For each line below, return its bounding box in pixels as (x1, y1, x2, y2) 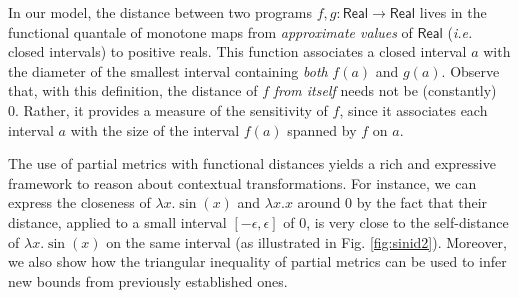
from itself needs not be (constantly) (273, 80, 497, 101)
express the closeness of (8, 192, 151, 213)
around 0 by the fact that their (297, 192, 488, 213)
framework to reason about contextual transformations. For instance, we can (8, 172, 477, 193)
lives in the (419, 2, 487, 22)
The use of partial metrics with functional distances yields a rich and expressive (8, 153, 496, 174)
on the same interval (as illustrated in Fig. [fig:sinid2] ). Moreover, (106, 231, 507, 252)
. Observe (441, 60, 500, 81)
